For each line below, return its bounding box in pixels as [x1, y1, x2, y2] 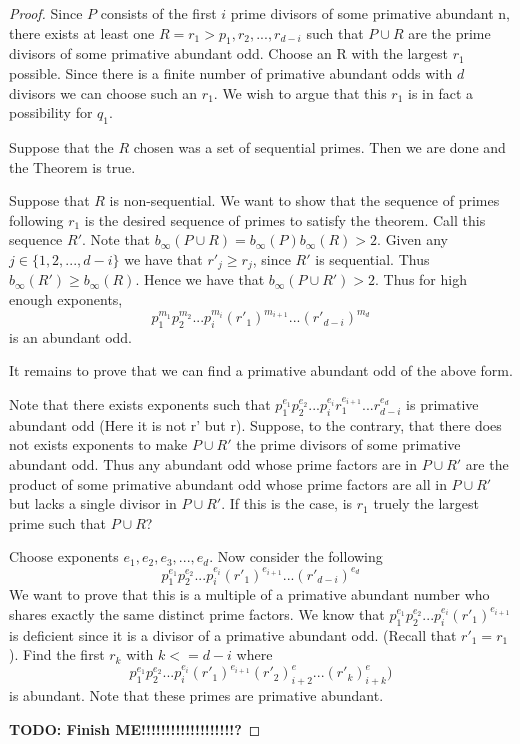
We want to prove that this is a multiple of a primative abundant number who [9, 584, 490, 605]
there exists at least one [9, 22, 155, 43]
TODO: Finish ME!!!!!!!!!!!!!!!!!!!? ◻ [9, 718, 261, 739]
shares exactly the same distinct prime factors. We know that [9, 603, 385, 624]
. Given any [377, 229, 448, 250]
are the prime [408, 22, 491, 43]
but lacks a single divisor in [9, 493, 177, 514]
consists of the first [100, 3, 217, 23]
